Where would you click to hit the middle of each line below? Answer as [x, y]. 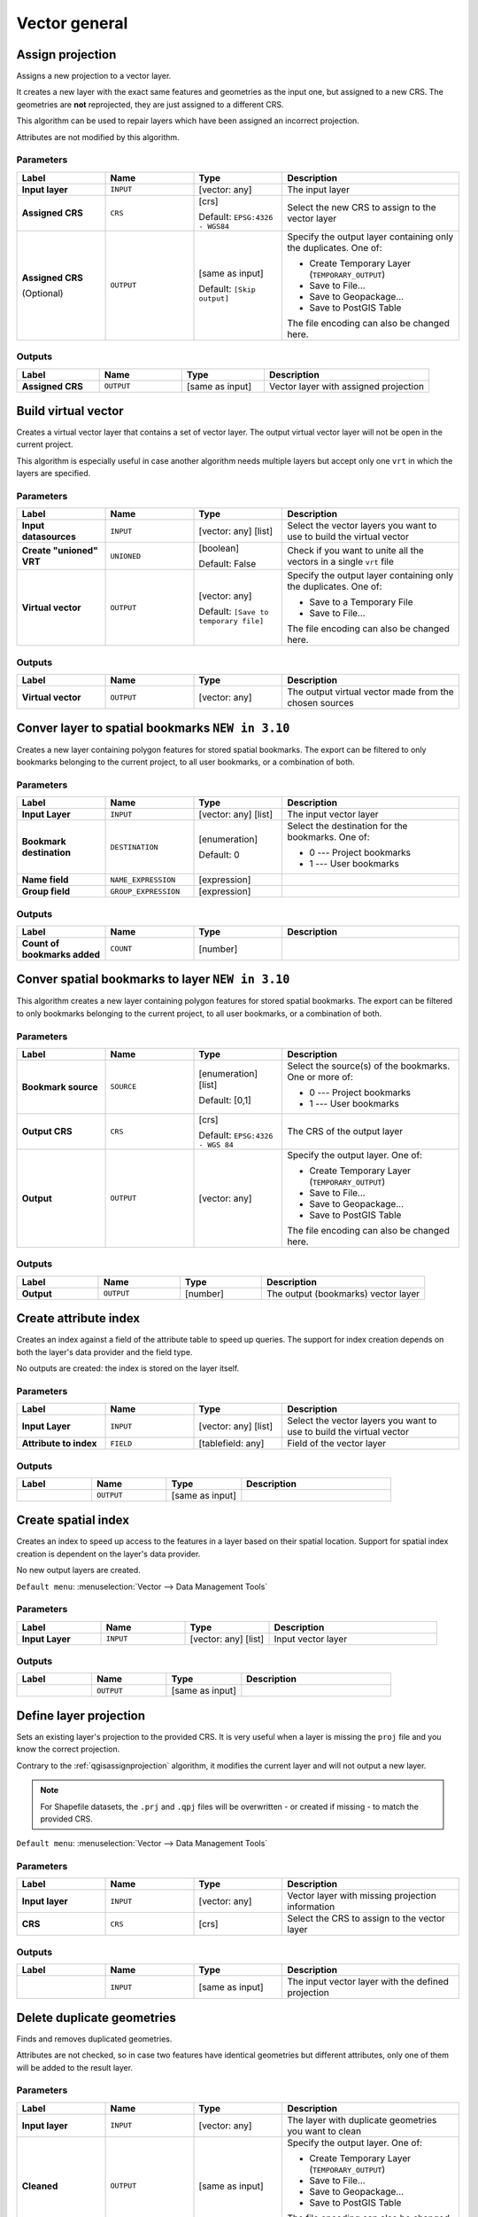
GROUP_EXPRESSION [145, 891]
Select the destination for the [347, 826]
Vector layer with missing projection [362, 1896]
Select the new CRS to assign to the [362, 208]
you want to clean [324, 2131]
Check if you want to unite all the [355, 551]
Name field [45, 880]
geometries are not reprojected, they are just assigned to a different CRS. [150, 104]
